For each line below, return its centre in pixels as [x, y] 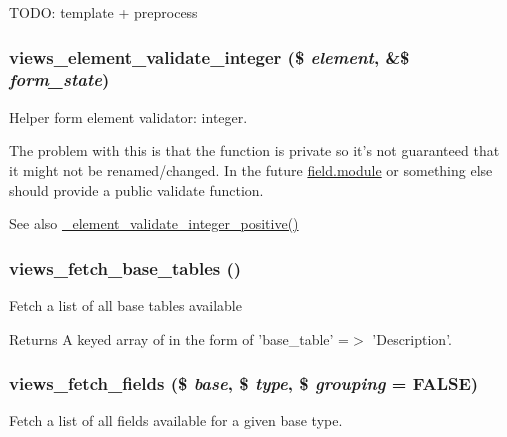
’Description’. [412, 338]
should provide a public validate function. [136, 189]
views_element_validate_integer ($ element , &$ [209, 56]
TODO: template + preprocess [103, 12]
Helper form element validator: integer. [128, 116]
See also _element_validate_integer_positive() [154, 223]
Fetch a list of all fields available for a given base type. [176, 420]
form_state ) [59, 79]
